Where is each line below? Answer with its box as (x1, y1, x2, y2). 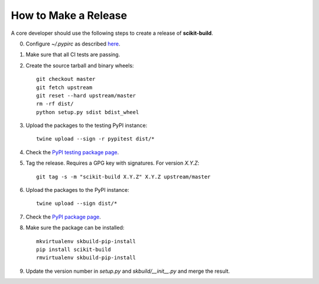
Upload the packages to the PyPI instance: (25, 187, 129, 194)
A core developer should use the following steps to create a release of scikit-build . (11, 30, 213, 37)
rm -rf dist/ (36, 100, 74, 107)
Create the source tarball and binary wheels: (25, 62, 134, 69)
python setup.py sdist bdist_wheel (36, 109, 139, 115)
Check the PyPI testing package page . (25, 148, 119, 156)
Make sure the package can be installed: (25, 224, 125, 231)
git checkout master (36, 76, 96, 83)
